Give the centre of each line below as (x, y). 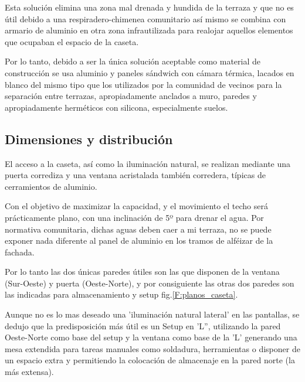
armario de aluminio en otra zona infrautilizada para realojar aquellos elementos (149, 30)
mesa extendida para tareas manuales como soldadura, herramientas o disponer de (152, 348)
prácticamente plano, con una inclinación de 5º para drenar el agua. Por (134, 217)
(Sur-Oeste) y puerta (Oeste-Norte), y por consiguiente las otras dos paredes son (150, 283)
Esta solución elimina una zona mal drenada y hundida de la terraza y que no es (149, 7)
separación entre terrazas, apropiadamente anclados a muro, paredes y (131, 96)
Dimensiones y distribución (89, 139)
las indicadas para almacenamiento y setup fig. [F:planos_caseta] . (121, 294)
